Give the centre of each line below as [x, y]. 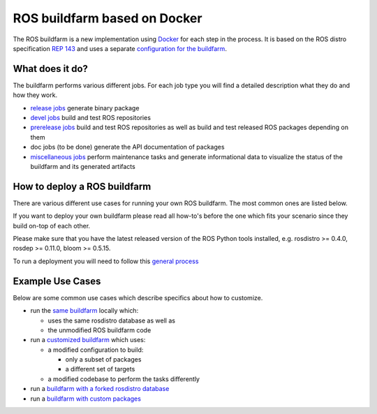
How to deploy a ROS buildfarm [82, 186]
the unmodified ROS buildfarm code [99, 330]
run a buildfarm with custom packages [86, 399]
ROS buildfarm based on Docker [108, 18]
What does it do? [51, 69]
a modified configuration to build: [96, 350]
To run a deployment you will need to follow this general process [106, 261]
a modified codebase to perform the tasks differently [124, 379]
